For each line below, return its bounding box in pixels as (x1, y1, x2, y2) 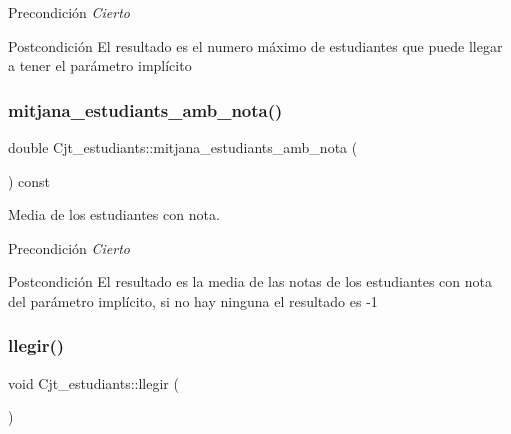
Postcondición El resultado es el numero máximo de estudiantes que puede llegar (8, 35, 503, 56)
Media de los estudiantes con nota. (8, 204, 220, 225)
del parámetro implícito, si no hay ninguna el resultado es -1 (8, 290, 378, 311)
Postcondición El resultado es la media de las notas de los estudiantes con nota (8, 271, 493, 292)
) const (8, 170, 51, 191)
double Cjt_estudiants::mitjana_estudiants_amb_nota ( (8, 137, 358, 157)
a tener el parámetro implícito (8, 55, 192, 76)
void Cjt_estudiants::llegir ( (8, 372, 179, 393)
